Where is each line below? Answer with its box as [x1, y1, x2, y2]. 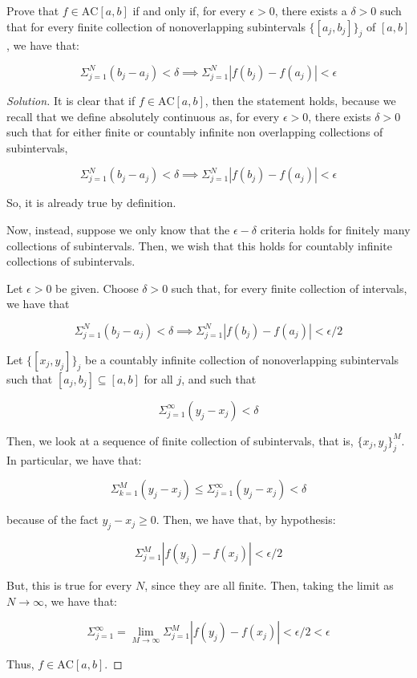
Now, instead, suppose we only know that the [6, 221, 230, 238]
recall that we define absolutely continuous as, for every [6, 108, 280, 124]
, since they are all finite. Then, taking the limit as [144, 577, 394, 594]
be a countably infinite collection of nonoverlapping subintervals [85, 351, 399, 367]
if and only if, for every [132, 2, 246, 18]
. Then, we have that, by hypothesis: [156, 511, 336, 528]
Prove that [6, 2, 59, 18]
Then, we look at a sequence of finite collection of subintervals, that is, [6, 432, 354, 449]
